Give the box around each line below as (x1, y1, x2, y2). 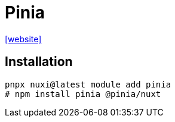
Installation (5, 54, 73, 70)
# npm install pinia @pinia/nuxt (5, 89, 161, 99)
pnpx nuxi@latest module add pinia (5, 79, 171, 89)
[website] (5, 33, 42, 44)
